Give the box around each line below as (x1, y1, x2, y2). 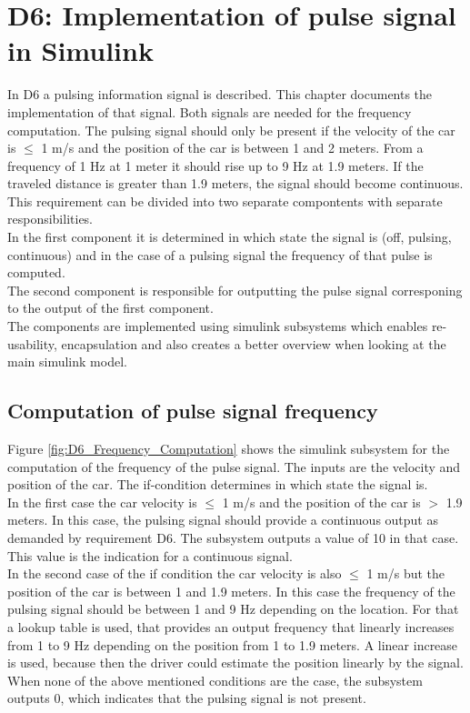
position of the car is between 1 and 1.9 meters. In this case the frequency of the (7, 581, 455, 600)
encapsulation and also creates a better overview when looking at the (61, 334, 446, 353)
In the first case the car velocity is (7, 492, 197, 511)
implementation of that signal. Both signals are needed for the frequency (7, 102, 412, 121)
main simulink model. (7, 352, 127, 371)
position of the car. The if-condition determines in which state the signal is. (7, 475, 428, 494)
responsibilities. (7, 209, 94, 228)
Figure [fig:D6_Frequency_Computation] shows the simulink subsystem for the (7, 439, 450, 458)
